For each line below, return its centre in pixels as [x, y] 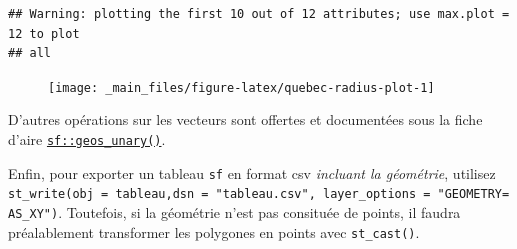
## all [29, 53]
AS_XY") [33, 214]
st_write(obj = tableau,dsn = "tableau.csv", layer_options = [219, 194]
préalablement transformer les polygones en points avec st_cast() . [214, 231]
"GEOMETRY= [473, 194]
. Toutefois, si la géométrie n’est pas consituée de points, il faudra [259, 212]
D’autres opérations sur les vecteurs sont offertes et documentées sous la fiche [245, 119]
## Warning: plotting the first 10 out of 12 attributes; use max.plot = [259, 14]
